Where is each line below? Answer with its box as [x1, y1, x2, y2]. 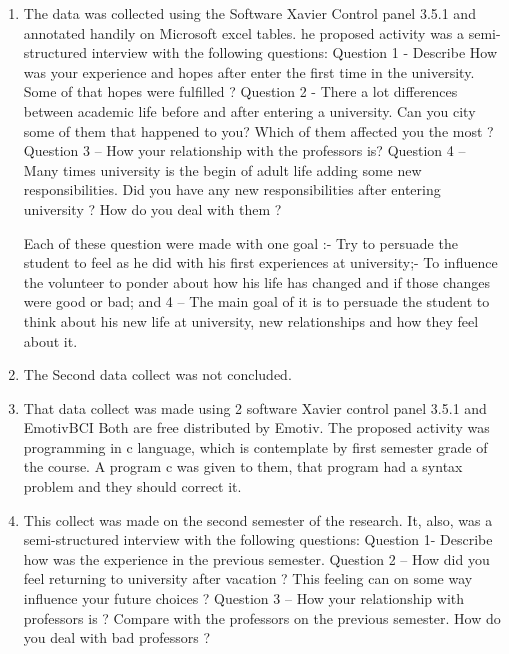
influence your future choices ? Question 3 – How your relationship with [23, 588, 465, 609]
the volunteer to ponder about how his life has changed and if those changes [23, 271, 491, 292]
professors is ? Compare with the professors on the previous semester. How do [23, 607, 501, 628]
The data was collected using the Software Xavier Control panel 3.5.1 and [23, 3, 476, 23]
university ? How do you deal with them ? [23, 198, 282, 219]
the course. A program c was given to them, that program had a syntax [23, 456, 463, 477]
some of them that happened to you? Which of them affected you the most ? [23, 120, 494, 141]
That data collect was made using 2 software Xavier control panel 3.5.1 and [23, 397, 487, 418]
